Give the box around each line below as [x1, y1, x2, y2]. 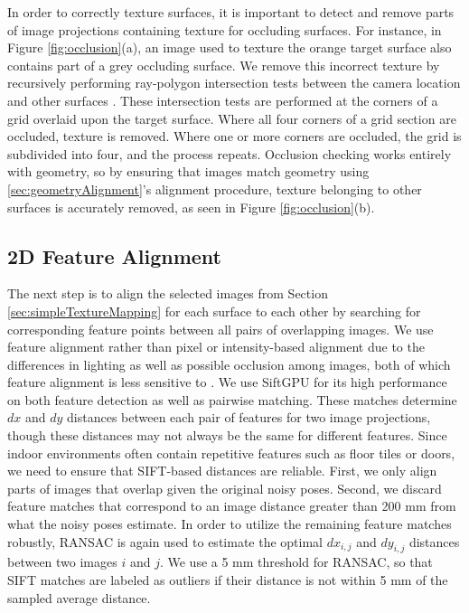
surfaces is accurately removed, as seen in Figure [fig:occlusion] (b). [7, 197, 375, 216]
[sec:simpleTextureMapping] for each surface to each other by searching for [7, 301, 421, 320]
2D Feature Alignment [7, 241, 221, 269]
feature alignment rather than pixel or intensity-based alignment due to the [7, 337, 425, 356]
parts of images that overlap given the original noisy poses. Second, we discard [7, 478, 442, 497]
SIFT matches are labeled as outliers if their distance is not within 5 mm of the [7, 571, 448, 589]
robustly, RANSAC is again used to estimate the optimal [7, 532, 323, 551]
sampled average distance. [7, 588, 151, 607]
